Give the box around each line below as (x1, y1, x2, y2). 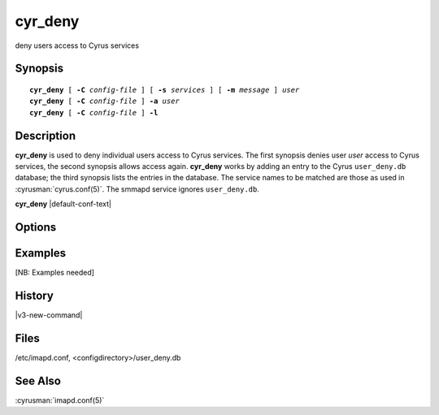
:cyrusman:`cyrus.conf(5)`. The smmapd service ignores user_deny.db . (15, 184, 259, 194)
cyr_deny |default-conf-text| (15, 199, 111, 209)
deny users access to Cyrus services (15, 41, 140, 50)
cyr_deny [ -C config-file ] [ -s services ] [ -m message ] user (29, 85, 300, 94)
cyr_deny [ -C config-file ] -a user (29, 97, 180, 106)
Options (15, 220, 57, 235)
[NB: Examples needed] (15, 268, 95, 278)
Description (15, 128, 76, 142)
